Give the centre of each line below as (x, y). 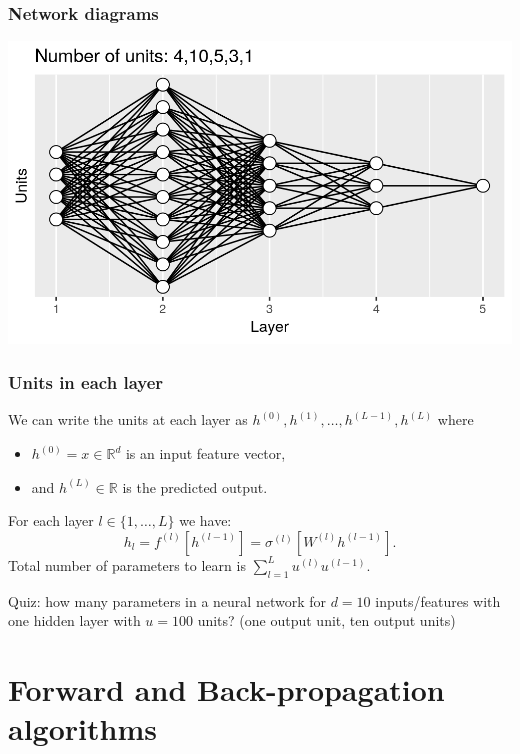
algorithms (82, 728)
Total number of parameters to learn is (127, 564)
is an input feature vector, (205, 453)
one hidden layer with (74, 620)
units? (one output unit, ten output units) (326, 620)
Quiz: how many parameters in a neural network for (167, 600)
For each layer (51, 520)
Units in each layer (86, 382)
